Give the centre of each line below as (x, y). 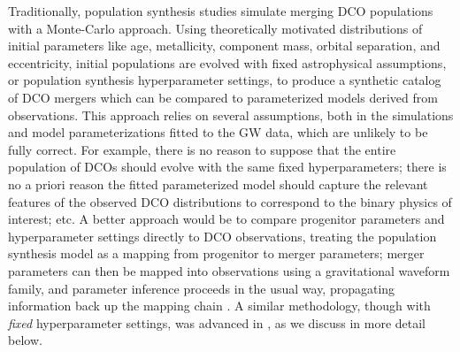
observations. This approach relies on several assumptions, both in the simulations (231, 115)
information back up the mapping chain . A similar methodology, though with (219, 306)
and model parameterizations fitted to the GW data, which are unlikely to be (218, 132)
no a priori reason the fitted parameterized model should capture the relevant (218, 184)
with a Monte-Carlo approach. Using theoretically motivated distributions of (215, 28)
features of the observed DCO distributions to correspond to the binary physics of (230, 201)
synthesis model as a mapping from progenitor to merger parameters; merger (216, 253)
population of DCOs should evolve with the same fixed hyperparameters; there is (227, 167)
